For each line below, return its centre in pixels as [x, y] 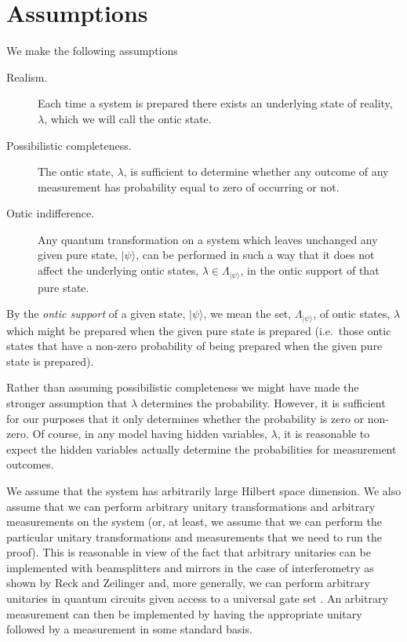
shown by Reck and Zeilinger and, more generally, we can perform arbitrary [188, 583]
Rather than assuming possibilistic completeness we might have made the [183, 387]
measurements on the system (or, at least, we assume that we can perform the [194, 522]
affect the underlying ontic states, [118, 270]
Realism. [27, 77]
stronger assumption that [67, 402]
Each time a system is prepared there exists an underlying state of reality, [215, 103]
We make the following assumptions [92, 51]
